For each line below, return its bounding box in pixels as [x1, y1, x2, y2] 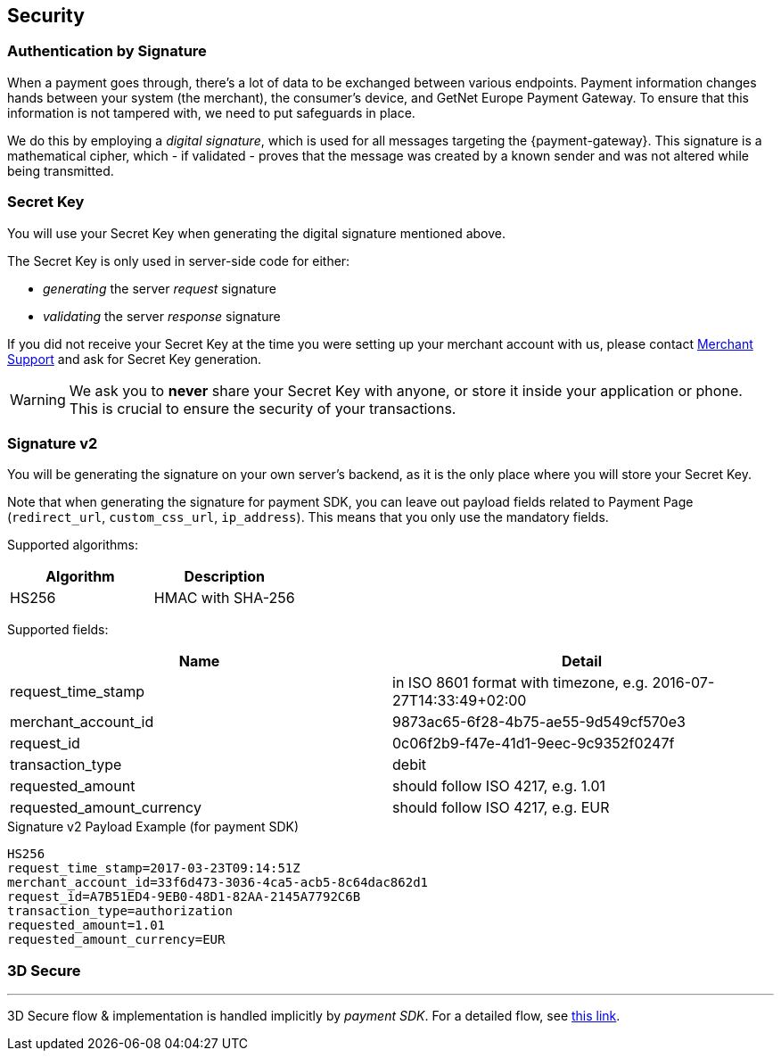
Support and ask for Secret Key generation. [7, 351, 262, 367]
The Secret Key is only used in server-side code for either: [7, 252, 350, 269]
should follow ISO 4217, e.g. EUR [392, 798, 610, 817]
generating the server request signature [43, 280, 276, 296]
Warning [10, 390, 66, 409]
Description [184, 567, 265, 586]
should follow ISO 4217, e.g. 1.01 [392, 777, 606, 796]
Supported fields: [7, 622, 109, 638]
